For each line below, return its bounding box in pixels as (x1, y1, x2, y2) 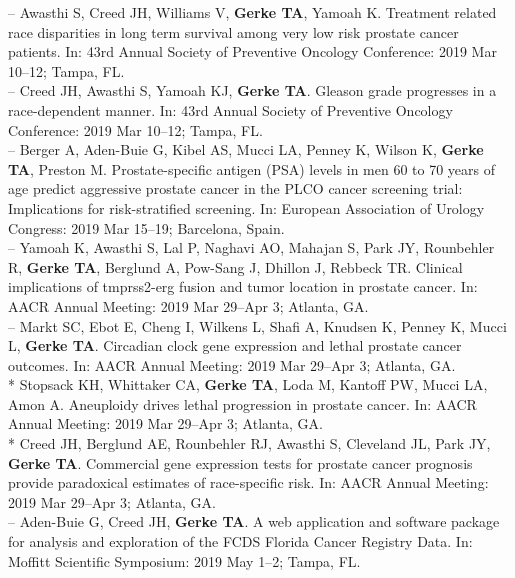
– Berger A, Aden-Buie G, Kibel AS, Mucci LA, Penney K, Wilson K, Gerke (8, 139, 484, 160)
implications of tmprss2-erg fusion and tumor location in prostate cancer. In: (8, 276, 478, 297)
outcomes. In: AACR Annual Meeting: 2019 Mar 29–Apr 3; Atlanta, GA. (8, 354, 456, 375)
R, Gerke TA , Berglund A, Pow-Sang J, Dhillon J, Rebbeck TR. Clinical (8, 256, 463, 277)
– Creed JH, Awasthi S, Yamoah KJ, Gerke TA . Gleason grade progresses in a (8, 80, 497, 101)
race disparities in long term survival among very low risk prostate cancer (8, 21, 459, 42)
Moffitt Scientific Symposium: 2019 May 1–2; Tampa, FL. (8, 550, 361, 571)
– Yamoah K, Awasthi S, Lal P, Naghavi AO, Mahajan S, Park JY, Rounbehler (8, 237, 495, 258)
